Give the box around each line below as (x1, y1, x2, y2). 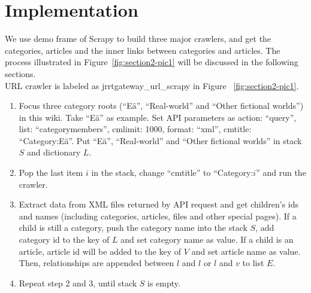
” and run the (256, 166, 306, 179)
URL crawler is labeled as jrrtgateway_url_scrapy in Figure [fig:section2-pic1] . (5, 79, 299, 91)
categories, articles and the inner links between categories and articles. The (5, 44, 280, 56)
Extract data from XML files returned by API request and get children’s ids (19, 198, 299, 210)
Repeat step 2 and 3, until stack (19, 276, 137, 289)
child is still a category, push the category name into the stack (19, 221, 247, 234)
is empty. (147, 276, 180, 289)
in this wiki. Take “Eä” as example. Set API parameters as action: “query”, (19, 111, 297, 123)
